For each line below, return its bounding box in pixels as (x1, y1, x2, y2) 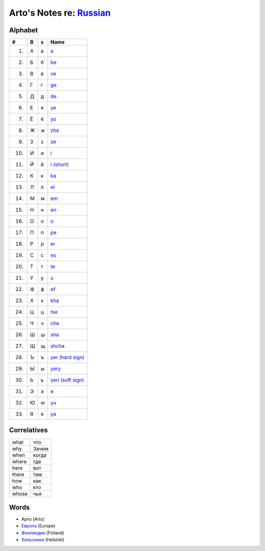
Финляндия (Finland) (21, 530, 64, 536)
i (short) (50, 161, 69, 168)
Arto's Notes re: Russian (9, 7, 111, 18)
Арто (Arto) (21, 516, 45, 522)
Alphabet (9, 26, 38, 34)
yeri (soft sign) (50, 377, 84, 384)
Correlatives (9, 426, 48, 434)
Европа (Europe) (21, 523, 56, 529)
